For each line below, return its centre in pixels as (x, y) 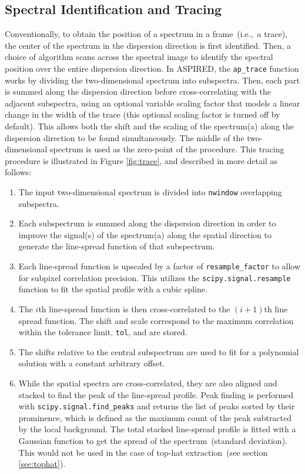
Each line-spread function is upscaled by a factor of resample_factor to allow (160, 266)
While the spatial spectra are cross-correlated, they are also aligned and (148, 383)
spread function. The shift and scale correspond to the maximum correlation (156, 320)
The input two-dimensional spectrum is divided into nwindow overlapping (150, 191)
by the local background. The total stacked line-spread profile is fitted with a (157, 429)
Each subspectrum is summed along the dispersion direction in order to (147, 223)
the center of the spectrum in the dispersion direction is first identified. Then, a (148, 45)
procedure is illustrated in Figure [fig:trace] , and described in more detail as (141, 160)
